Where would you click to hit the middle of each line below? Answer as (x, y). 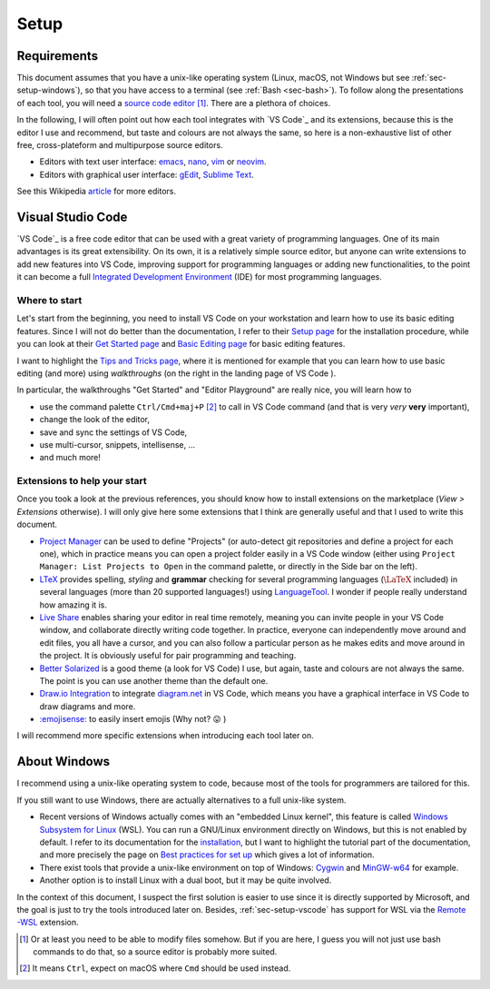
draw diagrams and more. (88, 706)
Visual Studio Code (72, 217)
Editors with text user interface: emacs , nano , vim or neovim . (153, 162)
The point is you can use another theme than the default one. (154, 680)
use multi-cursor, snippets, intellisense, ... (118, 444)
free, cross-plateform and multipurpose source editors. (120, 145)
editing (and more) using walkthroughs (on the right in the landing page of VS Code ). (176, 373)
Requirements (58, 56)
